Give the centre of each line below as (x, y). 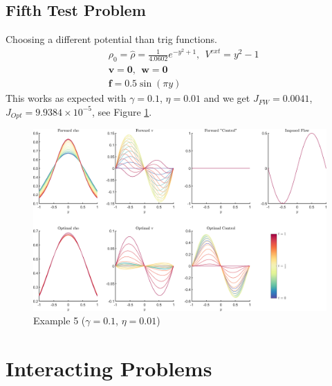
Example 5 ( (59, 321)
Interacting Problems (109, 368)
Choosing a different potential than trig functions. (111, 39)
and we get (227, 98)
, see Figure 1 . (122, 111)
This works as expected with (66, 98)
